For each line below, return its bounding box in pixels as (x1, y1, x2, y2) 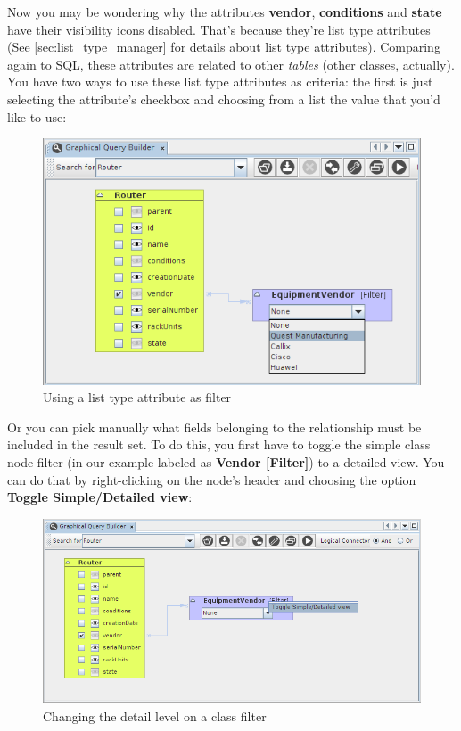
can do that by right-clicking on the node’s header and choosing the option (7, 470, 416, 489)
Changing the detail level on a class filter (43, 707, 267, 726)
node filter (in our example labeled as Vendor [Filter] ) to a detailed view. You (7, 453, 445, 472)
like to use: (7, 107, 67, 126)
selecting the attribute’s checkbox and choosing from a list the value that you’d (7, 89, 440, 108)
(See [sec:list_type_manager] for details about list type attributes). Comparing (7, 37, 440, 56)
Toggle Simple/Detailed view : (7, 488, 193, 506)
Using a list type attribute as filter (43, 388, 232, 407)
